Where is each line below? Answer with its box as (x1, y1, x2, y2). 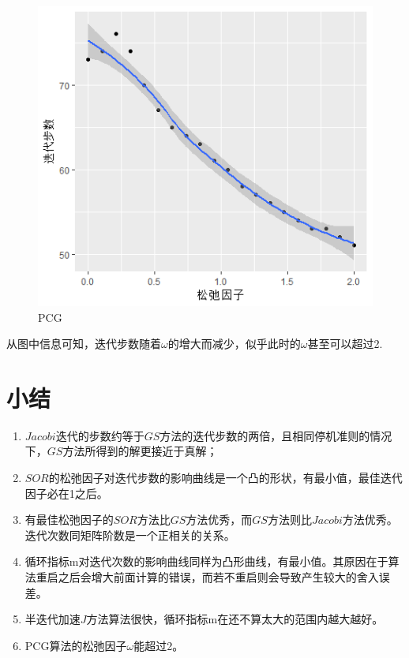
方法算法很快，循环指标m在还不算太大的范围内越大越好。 (86, 611, 384, 627)
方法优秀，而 (186, 511, 253, 528)
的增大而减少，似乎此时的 (167, 335, 301, 352)
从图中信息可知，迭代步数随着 (6, 335, 161, 352)
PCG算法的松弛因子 (24, 637, 127, 653)
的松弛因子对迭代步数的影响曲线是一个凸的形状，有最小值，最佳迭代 (48, 469, 403, 486)
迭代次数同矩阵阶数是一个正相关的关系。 (24, 526, 235, 543)
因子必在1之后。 (24, 484, 108, 501)
